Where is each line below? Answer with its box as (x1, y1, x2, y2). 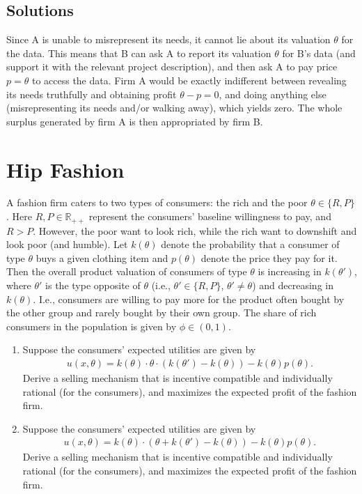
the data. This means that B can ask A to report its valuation (6, 45, 271, 60)
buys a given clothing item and (36, 250, 168, 265)
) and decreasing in (252, 277, 333, 292)
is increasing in (258, 264, 322, 279)
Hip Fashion (6, 155, 125, 183)
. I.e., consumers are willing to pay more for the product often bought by (33, 291, 345, 306)
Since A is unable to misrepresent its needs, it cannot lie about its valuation (6, 32, 331, 47)
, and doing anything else (219, 86, 326, 101)
